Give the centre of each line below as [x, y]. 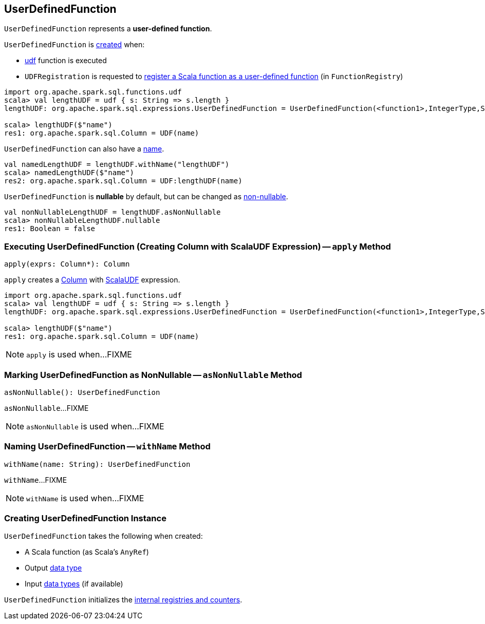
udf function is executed [66, 61]
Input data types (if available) [74, 584]
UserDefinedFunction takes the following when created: [104, 536]
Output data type [53, 568]
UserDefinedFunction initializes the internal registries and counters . [123, 600]
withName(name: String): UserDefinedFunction [97, 464]
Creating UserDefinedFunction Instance [85, 518]
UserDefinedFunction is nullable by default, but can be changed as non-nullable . [146, 197]
